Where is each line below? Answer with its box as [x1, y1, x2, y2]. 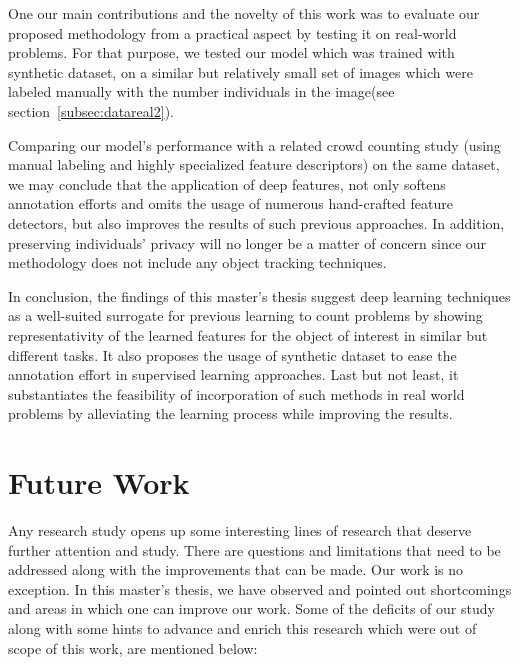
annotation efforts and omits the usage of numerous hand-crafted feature [8, 193, 453, 214]
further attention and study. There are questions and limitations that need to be [8, 539, 501, 560]
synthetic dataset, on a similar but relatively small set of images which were [8, 61, 473, 82]
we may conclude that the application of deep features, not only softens [8, 173, 446, 194]
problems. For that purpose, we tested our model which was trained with [8, 42, 455, 63]
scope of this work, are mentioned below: [8, 637, 258, 658]
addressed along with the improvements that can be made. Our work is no [8, 559, 464, 580]
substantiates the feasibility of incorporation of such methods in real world [8, 383, 465, 404]
